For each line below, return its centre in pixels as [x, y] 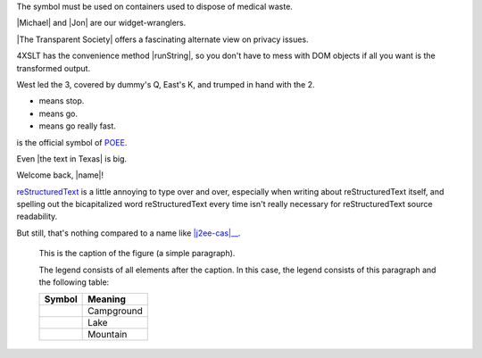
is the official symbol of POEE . [72, 142]
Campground [115, 311]
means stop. [62, 101]
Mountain [108, 335]
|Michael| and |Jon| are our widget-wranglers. [101, 23]
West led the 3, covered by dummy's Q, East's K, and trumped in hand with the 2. [166, 84]
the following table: [74, 282]
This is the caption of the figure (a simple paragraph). [137, 254]
